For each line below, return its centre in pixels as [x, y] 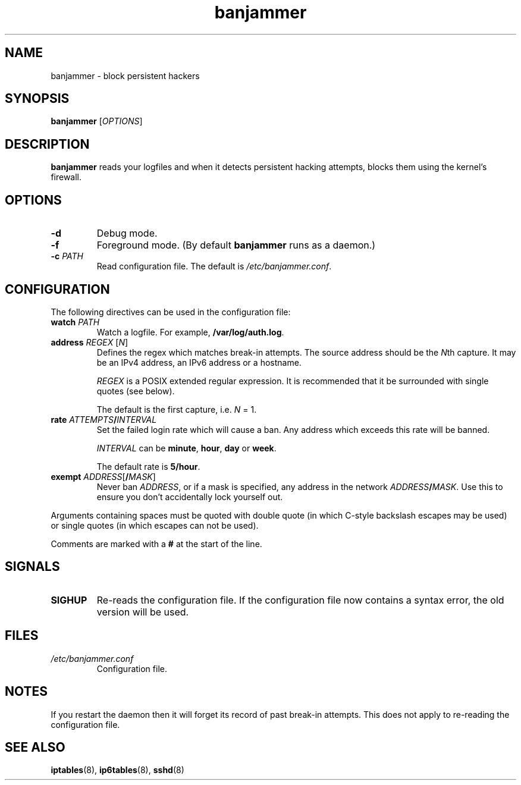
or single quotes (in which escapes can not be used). [155, 525]
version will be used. [143, 612]
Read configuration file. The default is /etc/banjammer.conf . [214, 266]
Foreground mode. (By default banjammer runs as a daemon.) [236, 245]
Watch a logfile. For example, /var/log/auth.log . [190, 332]
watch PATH [75, 322]
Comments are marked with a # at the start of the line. [156, 544]
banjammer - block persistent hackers [125, 76]
